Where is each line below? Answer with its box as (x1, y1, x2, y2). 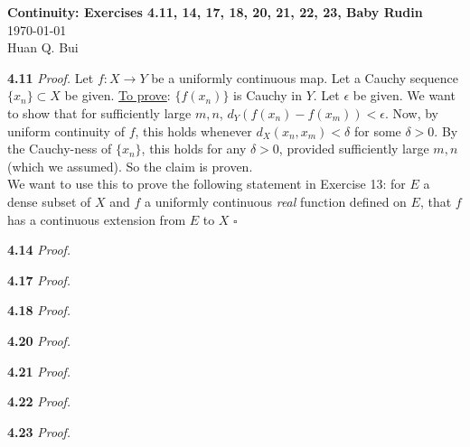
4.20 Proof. (7, 331, 71, 349)
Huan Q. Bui (7, 38, 79, 57)
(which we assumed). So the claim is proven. (7, 156, 253, 175)
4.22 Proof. (7, 392, 71, 411)
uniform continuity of (7, 121, 125, 140)
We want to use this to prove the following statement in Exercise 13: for (7, 174, 406, 193)
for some (353, 121, 401, 140)
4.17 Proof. (7, 270, 71, 289)
